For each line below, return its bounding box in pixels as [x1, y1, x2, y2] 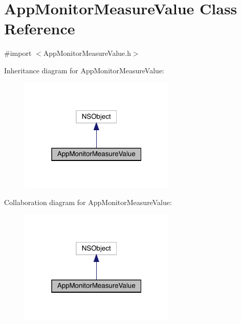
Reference [4, 18, 75, 39]
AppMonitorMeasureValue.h [43, 48, 131, 58]
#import [4, 48, 32, 58]
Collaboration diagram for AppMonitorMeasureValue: [4, 197, 172, 208]
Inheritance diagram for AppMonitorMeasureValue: [4, 65, 164, 75]
